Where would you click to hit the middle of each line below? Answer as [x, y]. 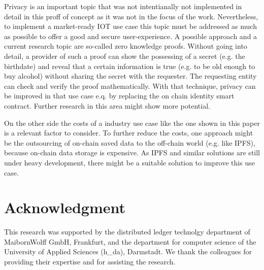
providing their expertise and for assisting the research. [90, 261]
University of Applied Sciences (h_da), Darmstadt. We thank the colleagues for [128, 251]
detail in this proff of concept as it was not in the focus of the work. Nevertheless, [131, 16]
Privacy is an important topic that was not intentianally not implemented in [123, 6]
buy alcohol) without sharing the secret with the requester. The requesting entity [130, 76]
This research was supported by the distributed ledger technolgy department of [127, 232]
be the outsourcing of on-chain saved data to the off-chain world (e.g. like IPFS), [130, 142]
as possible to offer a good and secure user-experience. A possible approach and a [131, 36]
